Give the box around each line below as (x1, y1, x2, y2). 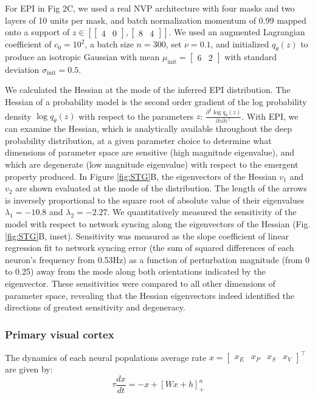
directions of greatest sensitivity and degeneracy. (5, 301, 185, 314)
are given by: (5, 363, 53, 376)
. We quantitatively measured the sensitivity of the (107, 205, 297, 218)
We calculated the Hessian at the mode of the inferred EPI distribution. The (5, 83, 291, 96)
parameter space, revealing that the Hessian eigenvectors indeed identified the (5, 289, 295, 301)
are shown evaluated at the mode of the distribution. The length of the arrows (15, 182, 307, 194)
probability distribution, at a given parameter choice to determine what (5, 134, 272, 146)
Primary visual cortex (5, 326, 114, 341)
